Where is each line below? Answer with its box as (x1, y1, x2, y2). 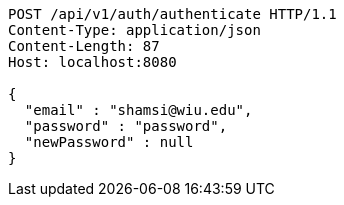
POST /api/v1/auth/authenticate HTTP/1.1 (8, 6, 337, 22)
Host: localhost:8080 (8, 54, 177, 70)
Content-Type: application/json (8, 22, 261, 38)
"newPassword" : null (24, 134, 194, 150)
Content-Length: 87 (8, 38, 160, 54)
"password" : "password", (24, 118, 228, 134)
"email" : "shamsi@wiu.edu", (24, 102, 253, 118)
